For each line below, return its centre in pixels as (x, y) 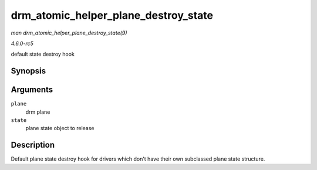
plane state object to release (60, 128)
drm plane (38, 112)
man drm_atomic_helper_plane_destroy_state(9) (69, 33)
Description (33, 145)
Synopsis (28, 71)
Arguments (32, 90)
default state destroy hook (43, 54)
